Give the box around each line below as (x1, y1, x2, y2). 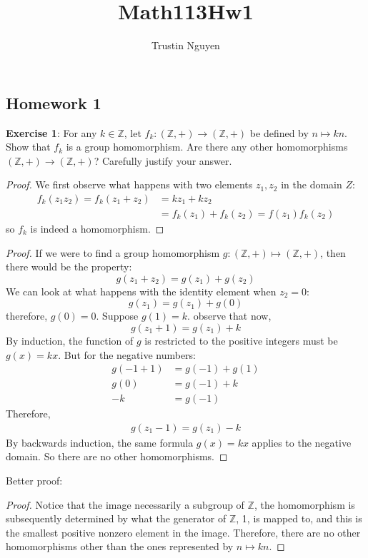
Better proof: (6, 473, 63, 488)
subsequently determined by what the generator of (6, 511, 227, 526)
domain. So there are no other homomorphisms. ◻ (6, 449, 228, 464)
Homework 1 (6, 91, 101, 113)
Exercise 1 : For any (6, 125, 97, 140)
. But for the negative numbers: (58, 347, 196, 362)
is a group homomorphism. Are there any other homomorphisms (66, 139, 348, 154)
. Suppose (96, 308, 139, 323)
